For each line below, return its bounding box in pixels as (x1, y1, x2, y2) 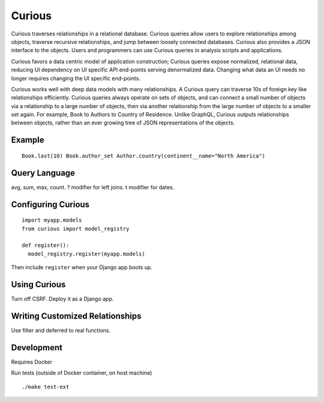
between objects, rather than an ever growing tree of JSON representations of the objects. (11, 119, 235, 126)
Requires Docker (11, 358, 53, 365)
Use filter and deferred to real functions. (11, 326, 111, 333)
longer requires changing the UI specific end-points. (11, 75, 141, 82)
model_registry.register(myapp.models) (28, 250, 145, 257)
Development (11, 343, 63, 353)
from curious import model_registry (22, 225, 130, 232)
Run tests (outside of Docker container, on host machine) (11, 370, 152, 377)
